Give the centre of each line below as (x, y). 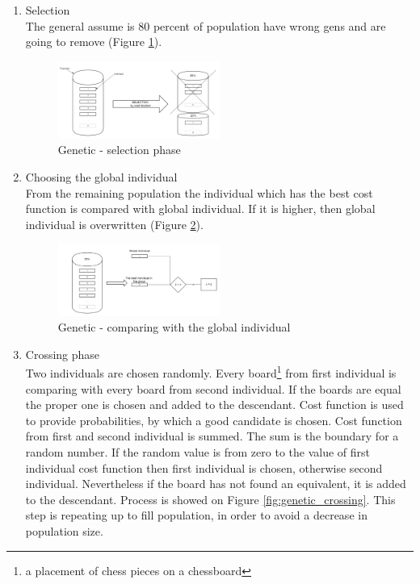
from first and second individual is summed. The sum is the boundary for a (212, 436)
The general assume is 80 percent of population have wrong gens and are (206, 25)
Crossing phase (63, 354)
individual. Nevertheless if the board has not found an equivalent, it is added (216, 484)
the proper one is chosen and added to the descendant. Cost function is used (214, 405)
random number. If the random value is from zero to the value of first (198, 452)
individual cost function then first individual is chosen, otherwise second (204, 467)
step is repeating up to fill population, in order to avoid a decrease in (196, 515)
